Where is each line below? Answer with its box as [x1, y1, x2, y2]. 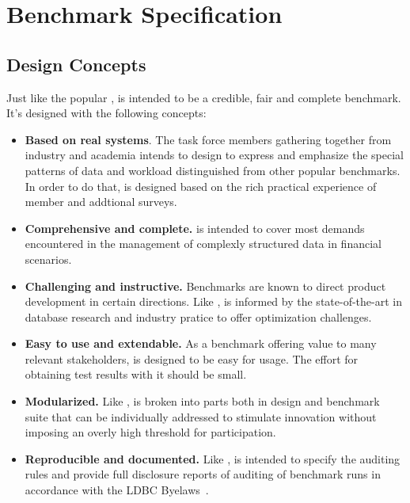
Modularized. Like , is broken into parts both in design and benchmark [25, 393, 380, 410]
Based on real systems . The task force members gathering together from [25, 131, 392, 147]
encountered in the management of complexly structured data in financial [25, 235, 382, 252]
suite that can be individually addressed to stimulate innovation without [25, 408, 377, 425]
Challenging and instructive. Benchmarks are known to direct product [25, 277, 386, 294]
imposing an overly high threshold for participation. [25, 424, 276, 440]
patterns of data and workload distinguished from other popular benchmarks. [25, 162, 401, 178]
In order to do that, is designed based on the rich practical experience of [25, 177, 377, 194]
